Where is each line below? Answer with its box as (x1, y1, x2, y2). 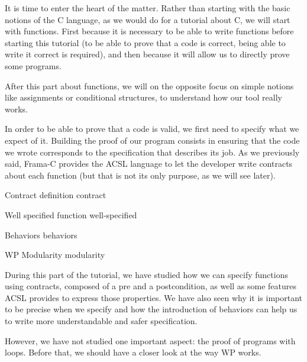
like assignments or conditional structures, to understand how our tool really (5, 91, 282, 104)
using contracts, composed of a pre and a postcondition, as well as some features (5, 280, 297, 292)
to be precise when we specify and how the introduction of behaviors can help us (5, 303, 298, 315)
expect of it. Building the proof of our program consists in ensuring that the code (5, 134, 300, 146)
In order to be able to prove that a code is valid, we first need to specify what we (5, 122, 299, 135)
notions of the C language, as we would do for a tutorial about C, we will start (5, 13, 290, 25)
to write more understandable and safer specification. (5, 315, 198, 327)
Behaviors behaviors (5, 228, 77, 241)
